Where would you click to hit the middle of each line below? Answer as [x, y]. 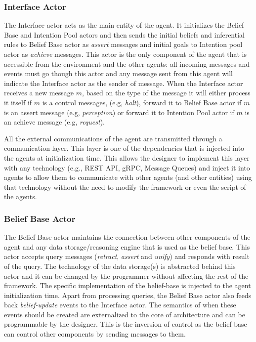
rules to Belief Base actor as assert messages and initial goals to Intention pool [123, 44]
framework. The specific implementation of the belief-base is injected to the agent [128, 285]
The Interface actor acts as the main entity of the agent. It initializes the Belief [124, 25]
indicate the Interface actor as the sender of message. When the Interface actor [124, 83]
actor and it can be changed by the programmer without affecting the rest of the [126, 276]
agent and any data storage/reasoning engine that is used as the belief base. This [127, 246]
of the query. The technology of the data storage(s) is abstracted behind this [120, 266]
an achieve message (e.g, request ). [54, 122]
